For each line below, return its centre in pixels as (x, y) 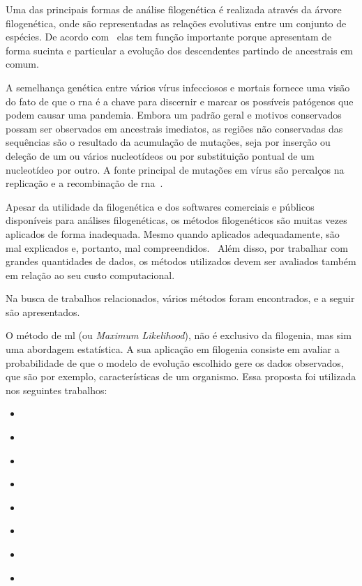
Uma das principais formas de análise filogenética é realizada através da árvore (174, 9)
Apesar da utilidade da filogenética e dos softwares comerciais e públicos (160, 206)
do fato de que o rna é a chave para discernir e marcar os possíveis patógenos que (180, 101)
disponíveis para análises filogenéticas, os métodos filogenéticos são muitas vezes (176, 220)
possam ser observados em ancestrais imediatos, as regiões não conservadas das (174, 128)
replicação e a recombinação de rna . (84, 183)
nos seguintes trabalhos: (56, 390)
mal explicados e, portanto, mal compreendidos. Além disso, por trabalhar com (177, 247)
